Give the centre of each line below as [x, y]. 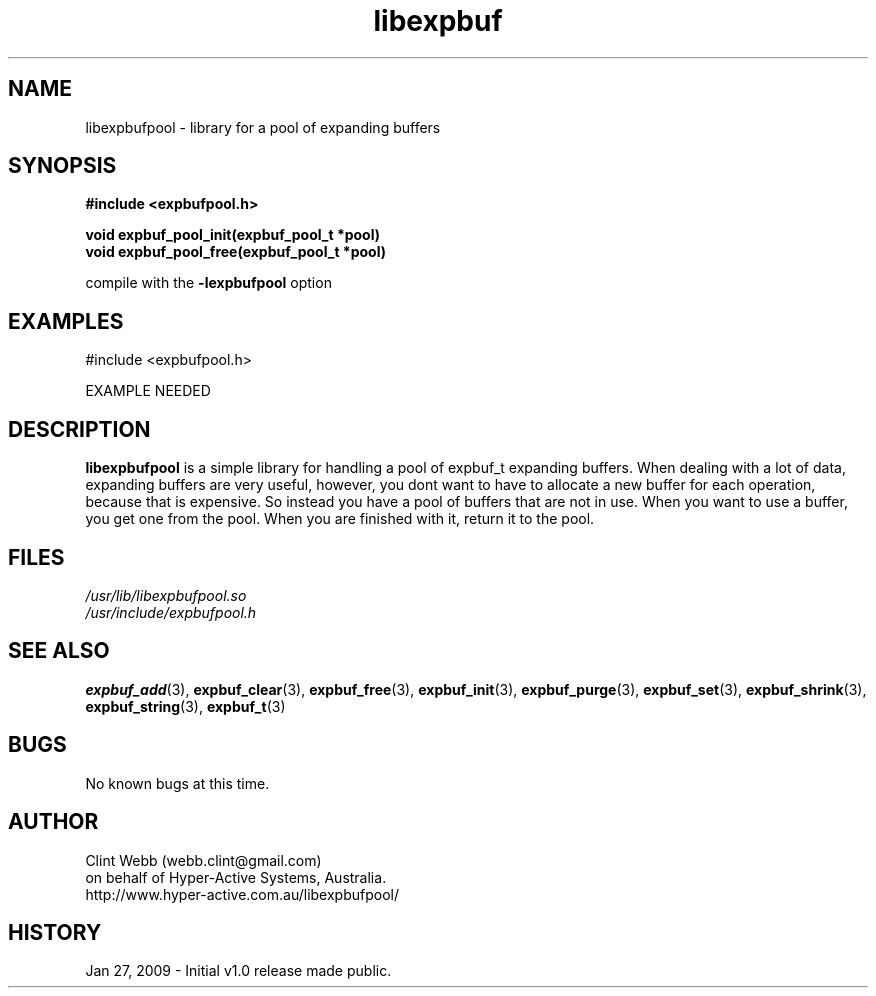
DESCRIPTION [79, 429]
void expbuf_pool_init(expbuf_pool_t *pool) [233, 235]
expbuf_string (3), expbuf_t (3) [185, 706]
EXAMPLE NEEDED [148, 391]
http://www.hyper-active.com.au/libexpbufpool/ [242, 894]
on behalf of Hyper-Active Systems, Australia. [236, 877]
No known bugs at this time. [177, 783]
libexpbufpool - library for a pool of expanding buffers [263, 127]
